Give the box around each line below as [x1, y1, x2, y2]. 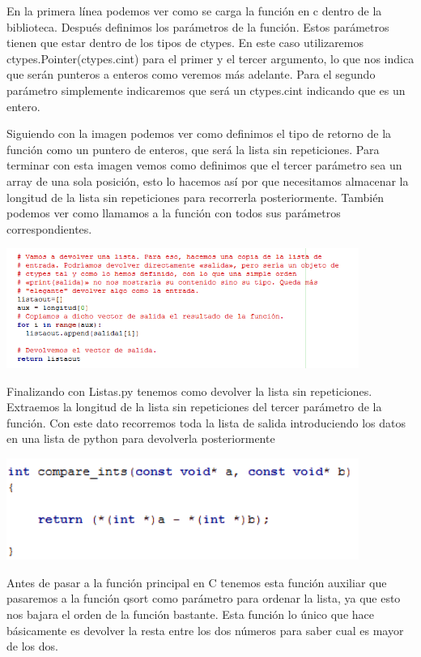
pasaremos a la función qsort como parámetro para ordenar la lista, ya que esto [6, 590, 401, 607]
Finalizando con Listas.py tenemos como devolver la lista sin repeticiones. [6, 382, 372, 399]
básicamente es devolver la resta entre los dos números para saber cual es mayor [6, 621, 404, 638]
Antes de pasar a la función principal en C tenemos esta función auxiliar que [6, 573, 387, 590]
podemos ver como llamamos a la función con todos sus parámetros [6, 204, 341, 221]
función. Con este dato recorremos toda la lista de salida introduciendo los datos [6, 414, 406, 431]
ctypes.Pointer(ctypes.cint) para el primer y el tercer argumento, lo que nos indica [6, 49, 415, 67]
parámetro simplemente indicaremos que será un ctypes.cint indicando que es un [6, 81, 406, 98]
